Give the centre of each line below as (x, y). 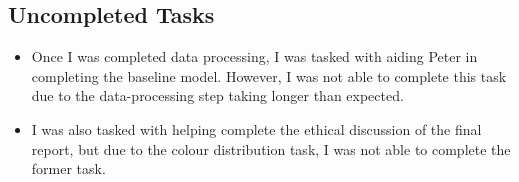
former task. (68, 168)
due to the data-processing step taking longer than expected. (217, 95)
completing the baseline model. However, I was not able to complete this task (269, 75)
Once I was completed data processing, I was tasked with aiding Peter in (254, 56)
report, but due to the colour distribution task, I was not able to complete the (271, 148)
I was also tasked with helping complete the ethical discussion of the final (256, 128)
